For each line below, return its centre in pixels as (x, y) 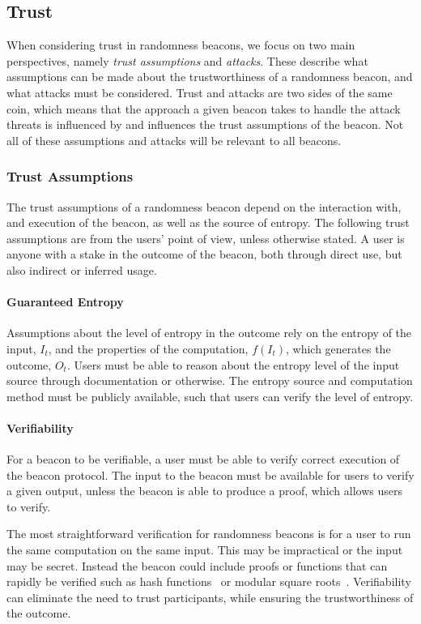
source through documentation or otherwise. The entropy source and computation (210, 380)
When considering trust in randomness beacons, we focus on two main (181, 45)
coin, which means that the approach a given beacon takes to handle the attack (204, 108)
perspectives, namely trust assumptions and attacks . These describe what (187, 60)
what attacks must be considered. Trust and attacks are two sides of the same (200, 92)
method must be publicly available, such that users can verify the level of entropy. (210, 396)
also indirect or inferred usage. (82, 269)
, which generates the (338, 348)
